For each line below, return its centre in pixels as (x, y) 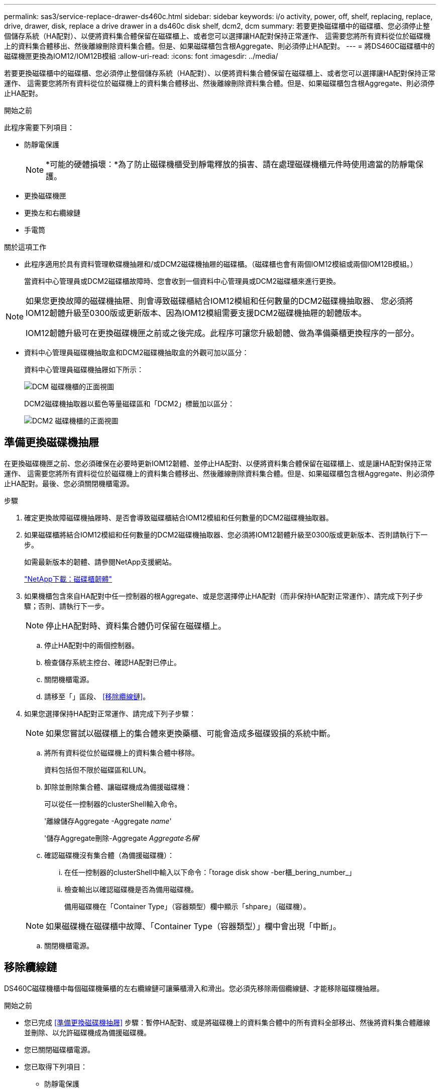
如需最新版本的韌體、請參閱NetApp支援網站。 (100, 562)
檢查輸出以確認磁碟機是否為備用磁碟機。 (131, 889)
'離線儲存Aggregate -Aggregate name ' (108, 821)
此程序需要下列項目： (39, 127)
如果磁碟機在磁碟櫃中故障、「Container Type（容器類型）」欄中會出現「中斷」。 (193, 926)
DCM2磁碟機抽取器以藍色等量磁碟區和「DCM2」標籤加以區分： (130, 404)
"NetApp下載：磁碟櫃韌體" (68, 579)
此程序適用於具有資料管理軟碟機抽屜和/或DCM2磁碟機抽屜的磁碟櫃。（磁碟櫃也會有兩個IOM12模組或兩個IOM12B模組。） (221, 264)
